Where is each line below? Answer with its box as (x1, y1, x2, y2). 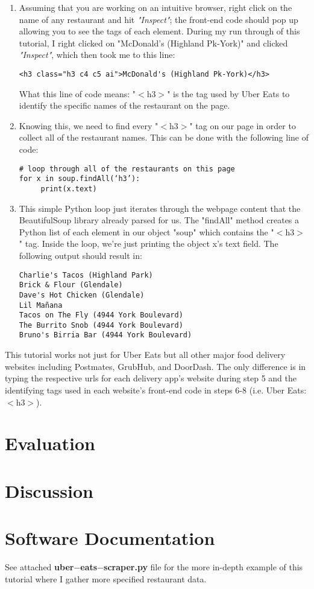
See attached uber (5, 560, 74, 573)
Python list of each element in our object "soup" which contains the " (19, 225, 274, 238)
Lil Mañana (19, 301, 63, 310)
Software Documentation (5, 526, 215, 550)
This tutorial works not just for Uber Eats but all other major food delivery (5, 348, 286, 361)
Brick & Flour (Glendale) (19, 281, 123, 290)
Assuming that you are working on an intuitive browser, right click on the (19, 1, 292, 13)
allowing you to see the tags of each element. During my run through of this (19, 25, 300, 37)
